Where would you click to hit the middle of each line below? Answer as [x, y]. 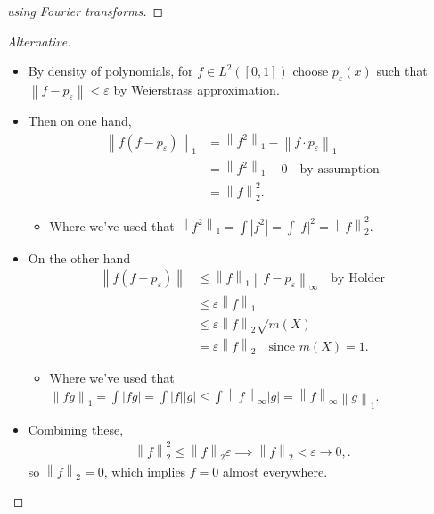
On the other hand [79, 257]
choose [311, 71]
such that [402, 71]
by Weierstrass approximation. [197, 89]
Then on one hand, [80, 121]
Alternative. [39, 41]
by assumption [340, 170]
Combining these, [76, 429]
